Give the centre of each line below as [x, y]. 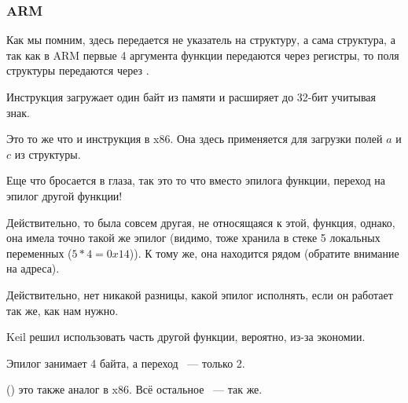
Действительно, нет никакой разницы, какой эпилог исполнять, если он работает [200, 294]
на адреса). [33, 268]
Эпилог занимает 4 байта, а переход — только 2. [126, 363]
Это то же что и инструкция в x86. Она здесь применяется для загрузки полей [195, 139]
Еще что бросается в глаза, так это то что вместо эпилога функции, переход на [196, 180]
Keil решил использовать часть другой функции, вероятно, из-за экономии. [186, 337]
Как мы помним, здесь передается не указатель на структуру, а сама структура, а [201, 40]
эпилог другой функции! [64, 195]
